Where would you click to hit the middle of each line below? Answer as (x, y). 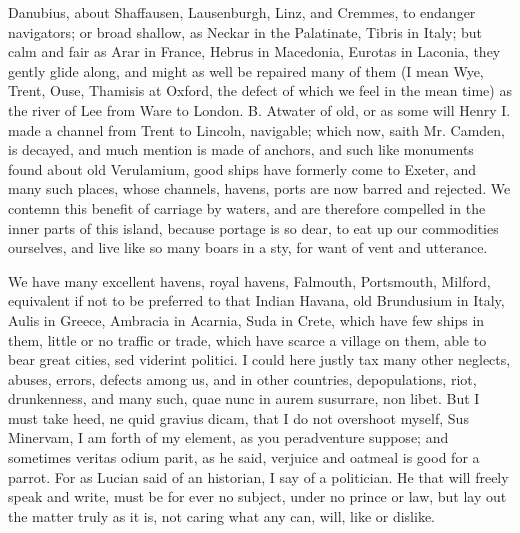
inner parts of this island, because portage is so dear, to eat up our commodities (253, 227)
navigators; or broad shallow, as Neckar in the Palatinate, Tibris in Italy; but (245, 31)
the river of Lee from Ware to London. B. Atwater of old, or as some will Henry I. (259, 109)
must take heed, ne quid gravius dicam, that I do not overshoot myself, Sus (238, 417)
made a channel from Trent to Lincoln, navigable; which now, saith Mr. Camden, (257, 129)
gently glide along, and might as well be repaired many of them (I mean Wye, (246, 70)
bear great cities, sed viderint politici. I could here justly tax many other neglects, (259, 359)
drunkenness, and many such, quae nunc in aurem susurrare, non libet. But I (244, 398)
